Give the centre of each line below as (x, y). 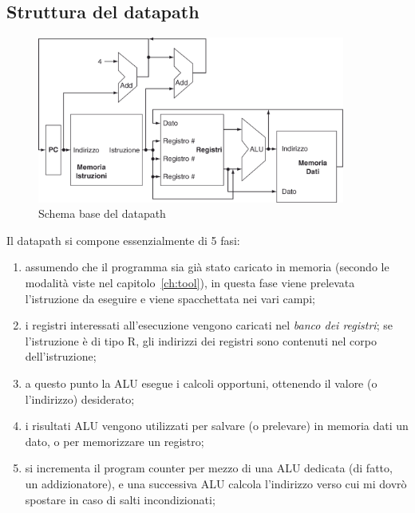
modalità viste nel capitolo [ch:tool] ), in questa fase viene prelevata (190, 283)
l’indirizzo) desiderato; (80, 399)
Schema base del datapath (102, 213)
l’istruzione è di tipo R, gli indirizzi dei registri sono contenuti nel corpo (201, 340)
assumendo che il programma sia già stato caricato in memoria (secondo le (207, 267)
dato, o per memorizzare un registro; (115, 441)
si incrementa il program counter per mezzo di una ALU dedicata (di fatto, (209, 468)
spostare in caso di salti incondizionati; (120, 499)
